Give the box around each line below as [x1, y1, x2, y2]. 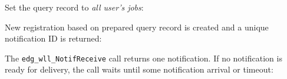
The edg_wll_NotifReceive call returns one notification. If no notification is [5, 51, 282, 64]
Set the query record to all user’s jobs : [5, 1, 144, 13]
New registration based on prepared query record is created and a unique [5, 20, 269, 33]
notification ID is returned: [5, 32, 102, 44]
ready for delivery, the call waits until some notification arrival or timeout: [5, 63, 273, 75]
